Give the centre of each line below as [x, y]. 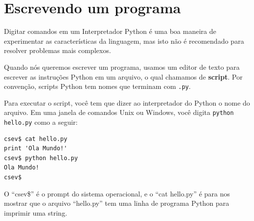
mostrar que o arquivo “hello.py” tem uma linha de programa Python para [117, 203]
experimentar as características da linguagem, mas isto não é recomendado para [124, 41]
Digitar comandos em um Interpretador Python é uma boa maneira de [110, 31]
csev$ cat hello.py [36, 139]
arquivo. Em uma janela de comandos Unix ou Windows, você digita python [119, 112]
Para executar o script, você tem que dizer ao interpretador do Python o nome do [127, 102]
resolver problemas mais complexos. [57, 50]
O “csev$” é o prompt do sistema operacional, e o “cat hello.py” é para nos [117, 193]
